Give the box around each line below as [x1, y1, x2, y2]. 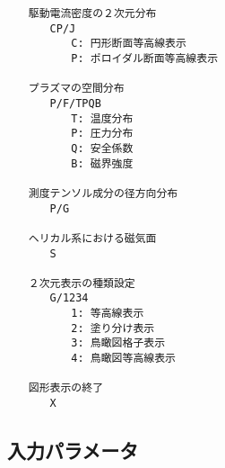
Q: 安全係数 [71, 141, 134, 155]
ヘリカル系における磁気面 [28, 231, 157, 245]
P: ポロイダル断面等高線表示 [71, 51, 219, 65]
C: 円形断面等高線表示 [71, 37, 186, 50]
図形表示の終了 [28, 382, 104, 395]
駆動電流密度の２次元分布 [28, 7, 157, 20]
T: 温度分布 [71, 112, 134, 125]
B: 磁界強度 [71, 157, 134, 170]
